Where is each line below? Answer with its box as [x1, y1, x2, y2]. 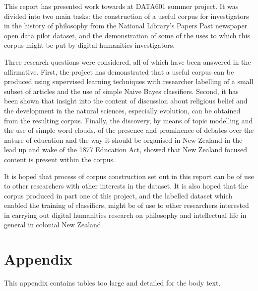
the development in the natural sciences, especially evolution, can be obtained [4, 105, 241, 115]
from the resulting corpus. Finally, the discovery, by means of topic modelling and [4, 115, 253, 125]
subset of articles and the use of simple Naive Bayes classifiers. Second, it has [4, 86, 239, 96]
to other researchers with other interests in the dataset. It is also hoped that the [4, 181, 248, 191]
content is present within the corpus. [4, 154, 115, 164]
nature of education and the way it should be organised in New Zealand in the [4, 134, 243, 145]
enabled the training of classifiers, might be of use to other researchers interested [4, 200, 249, 210]
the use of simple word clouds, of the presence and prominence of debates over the [4, 125, 254, 135]
